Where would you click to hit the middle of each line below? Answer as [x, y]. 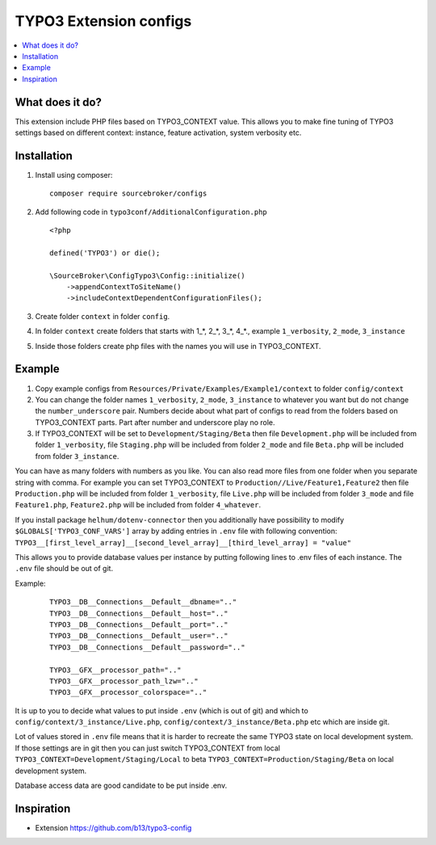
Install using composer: [74, 174]
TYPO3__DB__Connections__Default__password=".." [147, 647]
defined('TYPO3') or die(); [105, 253]
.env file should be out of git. [64, 569]
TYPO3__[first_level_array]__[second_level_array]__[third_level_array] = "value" [183, 542]
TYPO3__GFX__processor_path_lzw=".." [124, 681]
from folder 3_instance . [77, 456]
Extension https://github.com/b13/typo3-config [113, 827]
